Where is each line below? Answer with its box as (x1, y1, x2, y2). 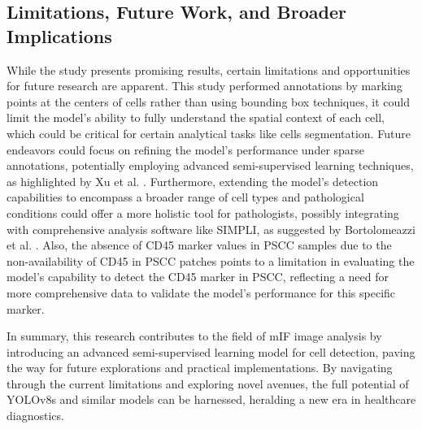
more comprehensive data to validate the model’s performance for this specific (7, 284, 396, 301)
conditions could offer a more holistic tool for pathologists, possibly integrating (7, 204, 399, 221)
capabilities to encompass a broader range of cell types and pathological (7, 188, 364, 206)
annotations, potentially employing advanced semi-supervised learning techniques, (7, 157, 414, 174)
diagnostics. (7, 407, 64, 424)
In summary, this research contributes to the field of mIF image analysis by (7, 327, 382, 344)
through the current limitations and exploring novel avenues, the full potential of (7, 375, 409, 392)
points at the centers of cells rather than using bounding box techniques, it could (7, 93, 410, 110)
